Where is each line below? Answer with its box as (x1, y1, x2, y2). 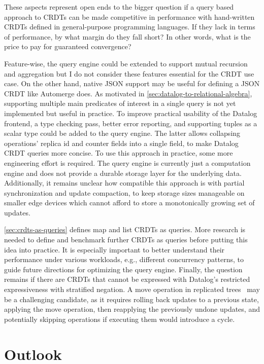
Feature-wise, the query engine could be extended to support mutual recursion (4, 58, 248, 68)
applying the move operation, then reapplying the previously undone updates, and (4, 304, 260, 314)
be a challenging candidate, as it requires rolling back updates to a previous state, (4, 294, 259, 304)
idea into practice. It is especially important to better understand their (4, 244, 225, 254)
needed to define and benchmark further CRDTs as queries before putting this (4, 234, 248, 245)
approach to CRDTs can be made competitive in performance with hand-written (4, 11, 255, 22)
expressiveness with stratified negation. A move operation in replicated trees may (4, 284, 260, 295)
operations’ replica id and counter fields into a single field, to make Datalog (4, 137, 239, 148)
